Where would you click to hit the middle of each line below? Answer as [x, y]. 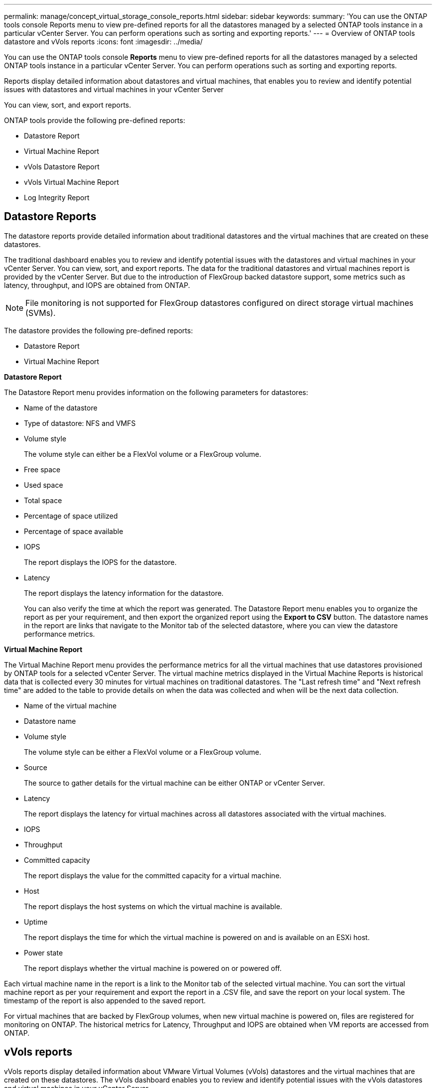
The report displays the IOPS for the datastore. [100, 562]
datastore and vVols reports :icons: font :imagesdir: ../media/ [104, 42]
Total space [43, 500]
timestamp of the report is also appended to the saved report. [105, 1000]
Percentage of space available [74, 531]
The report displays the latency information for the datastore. [124, 593]
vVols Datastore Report [62, 167]
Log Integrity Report [57, 198]
